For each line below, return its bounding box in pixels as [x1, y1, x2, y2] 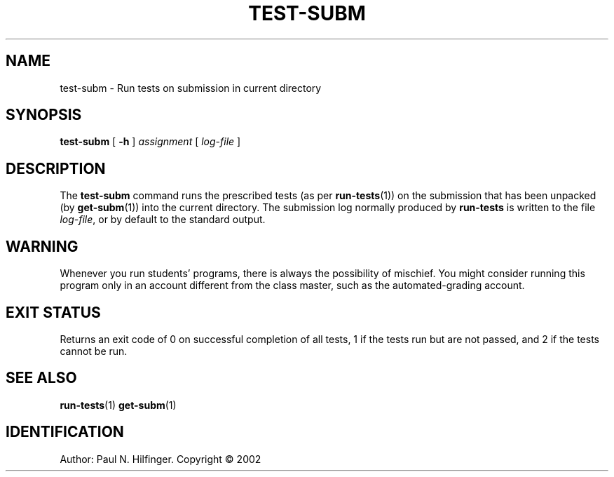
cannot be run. [60, 344, 128, 357]
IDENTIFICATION [6, 423, 124, 441]
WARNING [6, 237, 79, 255]
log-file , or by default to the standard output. [60, 213, 266, 226]
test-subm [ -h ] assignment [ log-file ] [60, 135, 241, 148]
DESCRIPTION [6, 159, 106, 177]
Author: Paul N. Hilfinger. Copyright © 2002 [60, 452, 261, 465]
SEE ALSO [6, 369, 77, 387]
